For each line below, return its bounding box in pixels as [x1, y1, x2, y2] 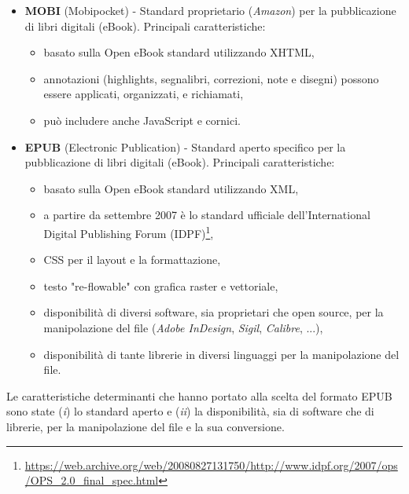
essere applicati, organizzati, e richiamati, [43, 86, 244, 102]
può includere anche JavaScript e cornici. [43, 112, 241, 128]
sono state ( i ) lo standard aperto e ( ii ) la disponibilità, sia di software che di [6, 403, 374, 419]
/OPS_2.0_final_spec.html [24, 472, 159, 489]
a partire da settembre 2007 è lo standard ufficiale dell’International [43, 207, 370, 223]
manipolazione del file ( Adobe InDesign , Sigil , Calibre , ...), [43, 319, 323, 335]
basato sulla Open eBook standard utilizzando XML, [43, 180, 299, 196]
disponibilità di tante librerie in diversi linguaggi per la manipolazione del [43, 346, 400, 362]
